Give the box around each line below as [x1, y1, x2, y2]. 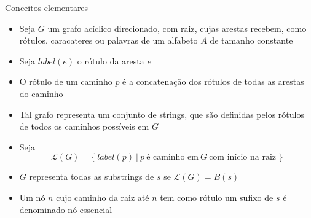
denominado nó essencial [19, 203, 112, 216]
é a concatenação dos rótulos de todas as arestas [122, 75, 304, 88]
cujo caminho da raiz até [56, 190, 149, 203]
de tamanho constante [210, 34, 293, 47]
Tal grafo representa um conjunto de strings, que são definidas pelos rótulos [19, 107, 304, 120]
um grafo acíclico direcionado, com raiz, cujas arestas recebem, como [47, 21, 307, 34]
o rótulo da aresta [77, 54, 144, 67]
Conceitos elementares [5, 1, 89, 14]
